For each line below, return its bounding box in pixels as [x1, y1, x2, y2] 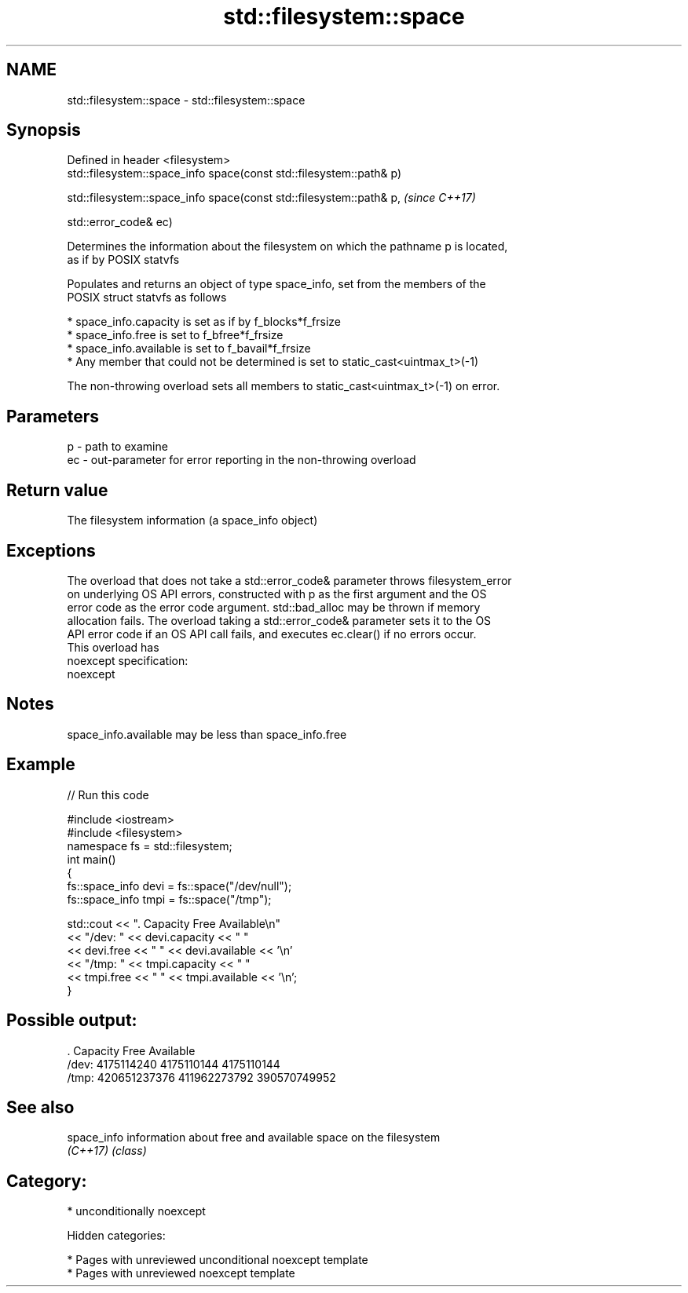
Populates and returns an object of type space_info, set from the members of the [67, 277, 486, 291]
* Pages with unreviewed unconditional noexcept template [67, 1253, 368, 1267]
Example [6, 754, 75, 775]
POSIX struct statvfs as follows [67, 290, 227, 305]
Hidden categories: [67, 1229, 166, 1243]
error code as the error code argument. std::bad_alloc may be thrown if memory [67, 600, 481, 614]
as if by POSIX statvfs [67, 253, 180, 267]
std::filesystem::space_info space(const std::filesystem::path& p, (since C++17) [67, 191, 476, 205]
